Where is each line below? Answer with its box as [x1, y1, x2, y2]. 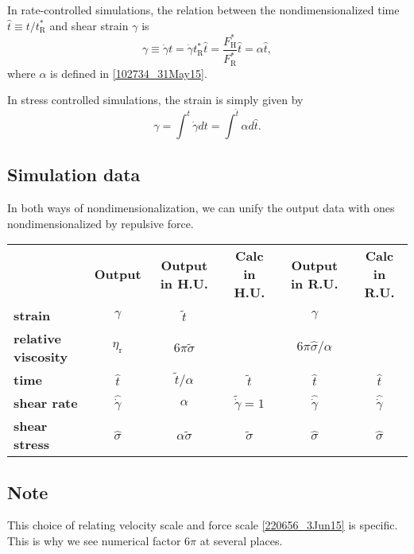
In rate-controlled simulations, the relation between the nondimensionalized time [7, 2, 400, 17]
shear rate [14, 393, 78, 413]
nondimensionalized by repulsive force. [7, 215, 194, 231]
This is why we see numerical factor [7, 532, 181, 548]
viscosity [14, 347, 68, 366]
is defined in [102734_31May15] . [50, 64, 207, 81]
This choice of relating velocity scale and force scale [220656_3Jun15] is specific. [7, 517, 398, 533]
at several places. [199, 532, 283, 548]
